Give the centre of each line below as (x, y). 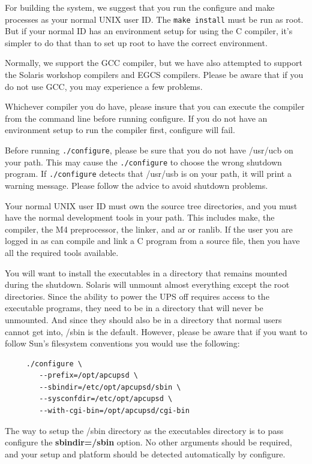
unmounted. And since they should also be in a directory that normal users (143, 319)
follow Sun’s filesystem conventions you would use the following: (122, 343)
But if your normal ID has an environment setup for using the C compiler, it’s (149, 31)
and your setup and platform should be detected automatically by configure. (145, 454)
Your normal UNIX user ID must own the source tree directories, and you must (151, 205)
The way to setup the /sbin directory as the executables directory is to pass (144, 430)
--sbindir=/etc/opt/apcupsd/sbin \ (110, 387)
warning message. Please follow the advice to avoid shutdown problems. (136, 185)
